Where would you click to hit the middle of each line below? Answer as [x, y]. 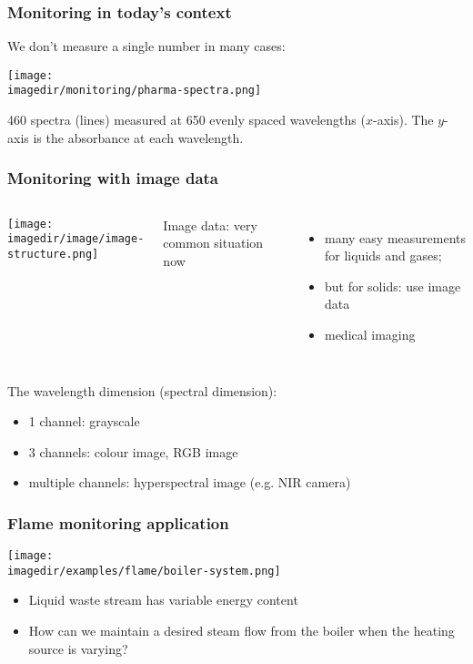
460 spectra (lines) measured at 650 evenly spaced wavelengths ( [186, 120]
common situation [213, 243]
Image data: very [210, 225]
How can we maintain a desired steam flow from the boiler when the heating [242, 630]
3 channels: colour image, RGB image [133, 451]
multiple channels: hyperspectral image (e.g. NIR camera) [190, 482]
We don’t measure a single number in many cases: [146, 46]
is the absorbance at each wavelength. [138, 137]
